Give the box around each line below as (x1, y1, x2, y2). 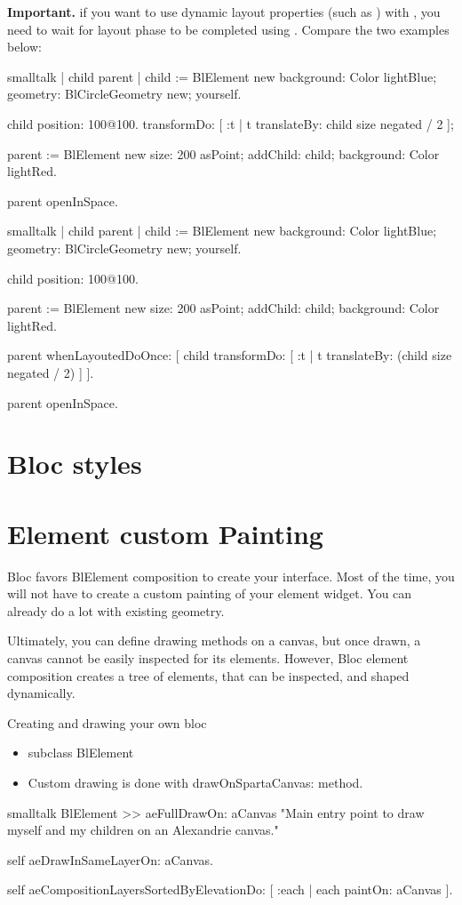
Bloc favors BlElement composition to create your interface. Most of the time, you (7, 566, 455, 585)
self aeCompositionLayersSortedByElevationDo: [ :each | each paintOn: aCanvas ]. (7, 880, 453, 899)
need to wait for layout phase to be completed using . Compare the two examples (7, 20, 450, 38)
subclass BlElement (28, 743, 134, 762)
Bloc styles (7, 445, 142, 482)
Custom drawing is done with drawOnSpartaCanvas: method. (28, 773, 363, 791)
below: (7, 37, 42, 56)
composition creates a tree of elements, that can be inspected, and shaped (7, 666, 410, 685)
